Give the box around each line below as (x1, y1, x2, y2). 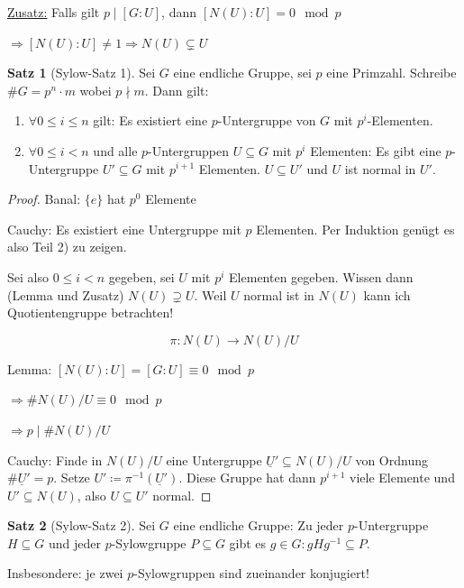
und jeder (48, 533, 101, 552)
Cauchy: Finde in (7, 450, 103, 469)
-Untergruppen (148, 141, 230, 160)
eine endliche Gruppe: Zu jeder (173, 516, 344, 535)
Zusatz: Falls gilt (7, 3, 100, 21)
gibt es (229, 533, 267, 552)
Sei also (7, 267, 49, 286)
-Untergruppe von (217, 111, 316, 130)
